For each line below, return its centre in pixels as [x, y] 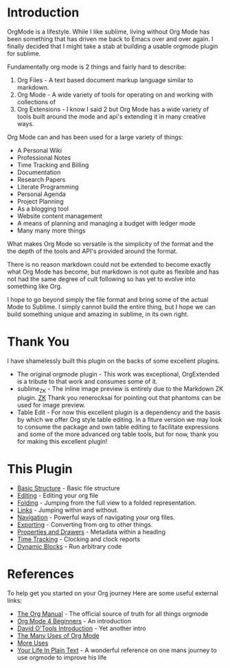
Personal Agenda [42, 194]
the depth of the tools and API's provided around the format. [92, 251]
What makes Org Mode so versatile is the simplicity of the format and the [111, 243]
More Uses [33, 643]
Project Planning [40, 201]
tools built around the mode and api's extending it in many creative [111, 116]
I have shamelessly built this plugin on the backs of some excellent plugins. [114, 361]
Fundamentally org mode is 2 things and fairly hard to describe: [97, 67]
